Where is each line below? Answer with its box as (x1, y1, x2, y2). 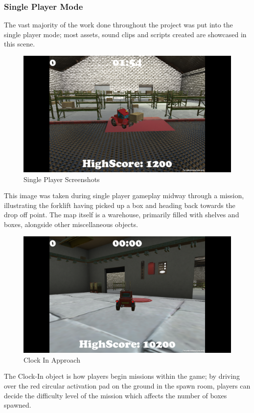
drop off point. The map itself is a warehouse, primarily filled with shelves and (4, 209, 239, 220)
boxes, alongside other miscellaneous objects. (4, 219, 138, 229)
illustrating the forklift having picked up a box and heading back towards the (4, 200, 235, 210)
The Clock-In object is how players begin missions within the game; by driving (4, 371, 240, 381)
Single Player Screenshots (23, 174, 100, 184)
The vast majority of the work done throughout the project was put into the (4, 20, 233, 30)
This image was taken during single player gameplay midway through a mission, (4, 190, 244, 201)
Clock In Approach (23, 354, 80, 365)
